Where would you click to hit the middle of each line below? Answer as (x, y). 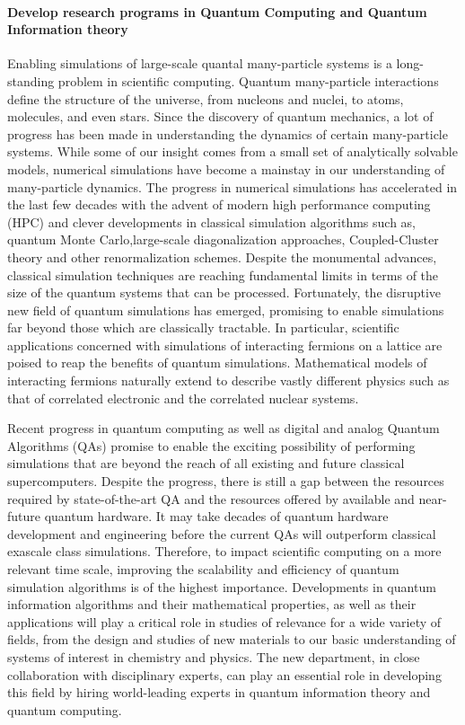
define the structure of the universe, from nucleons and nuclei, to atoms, (206, 98)
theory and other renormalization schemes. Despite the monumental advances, (222, 256)
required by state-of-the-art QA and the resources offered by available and (211, 498)
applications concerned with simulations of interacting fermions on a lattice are (225, 345)
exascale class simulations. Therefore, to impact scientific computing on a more (224, 551)
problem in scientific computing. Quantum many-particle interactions (248, 80)
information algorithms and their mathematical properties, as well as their (212, 604)
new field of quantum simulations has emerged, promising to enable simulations (226, 309)
